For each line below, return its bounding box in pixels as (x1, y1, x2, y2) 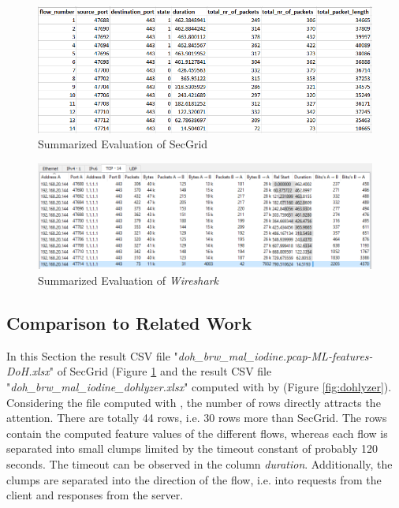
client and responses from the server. (6, 487, 184, 503)
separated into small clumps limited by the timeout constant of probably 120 (6, 440, 378, 457)
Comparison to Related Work (6, 310, 252, 334)
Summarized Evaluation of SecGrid (38, 136, 208, 152)
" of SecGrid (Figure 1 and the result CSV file (49, 363, 272, 379)
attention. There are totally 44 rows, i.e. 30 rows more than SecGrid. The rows (6, 409, 387, 426)
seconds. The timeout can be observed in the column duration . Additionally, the (6, 455, 393, 472)
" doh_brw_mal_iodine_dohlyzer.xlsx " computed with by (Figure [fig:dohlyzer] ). (6, 378, 392, 394)
